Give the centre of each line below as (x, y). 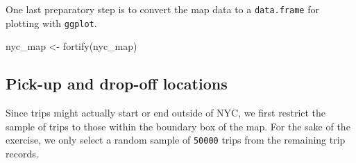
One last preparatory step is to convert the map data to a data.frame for (162, 9)
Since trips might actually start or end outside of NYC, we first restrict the (166, 113)
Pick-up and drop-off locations (117, 84)
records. (22, 153)
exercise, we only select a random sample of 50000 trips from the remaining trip (176, 140)
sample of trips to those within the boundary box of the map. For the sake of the (178, 126)
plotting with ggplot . (51, 23)
